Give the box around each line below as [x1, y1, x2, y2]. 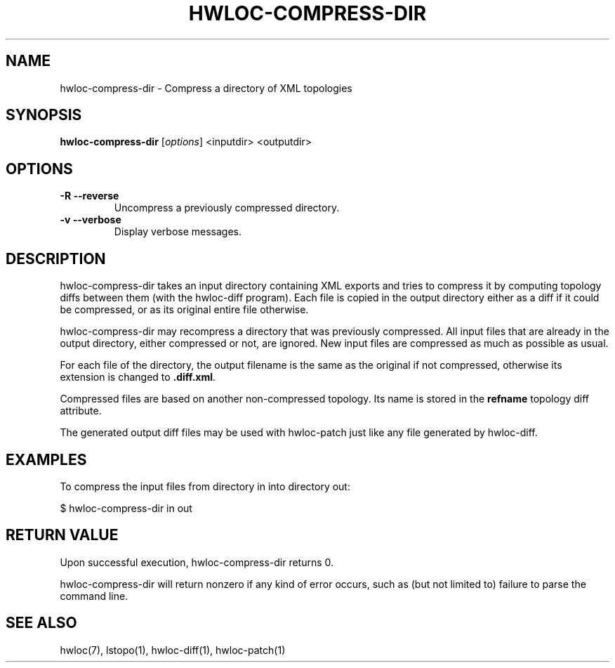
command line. [60, 589, 128, 602]
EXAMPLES [6, 450, 87, 469]
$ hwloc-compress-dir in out [60, 502, 192, 514]
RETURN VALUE [6, 526, 119, 544]
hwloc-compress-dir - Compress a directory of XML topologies [60, 81, 352, 94]
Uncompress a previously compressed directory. [114, 202, 340, 214]
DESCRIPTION [6, 249, 106, 268]
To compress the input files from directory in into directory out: [60, 480, 350, 492]
